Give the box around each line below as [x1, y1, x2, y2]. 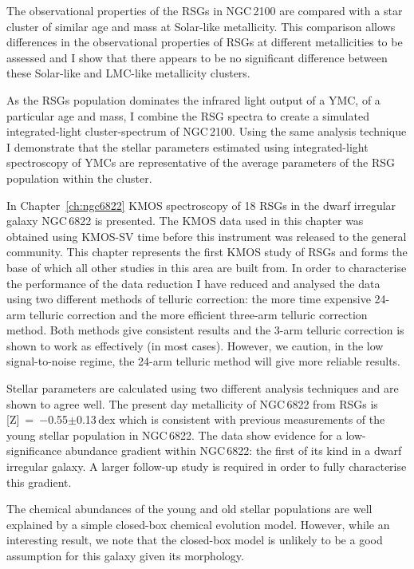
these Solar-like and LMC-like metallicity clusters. [6, 65, 250, 81]
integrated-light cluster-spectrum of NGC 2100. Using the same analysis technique [6, 123, 407, 140]
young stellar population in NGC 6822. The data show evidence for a [6, 426, 342, 443]
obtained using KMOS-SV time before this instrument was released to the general [6, 227, 407, 244]
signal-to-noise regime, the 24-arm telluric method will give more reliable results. [6, 353, 401, 369]
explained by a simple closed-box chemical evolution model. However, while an [6, 516, 390, 532]
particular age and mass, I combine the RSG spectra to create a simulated [6, 107, 369, 124]
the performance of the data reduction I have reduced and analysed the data [6, 275, 380, 291]
